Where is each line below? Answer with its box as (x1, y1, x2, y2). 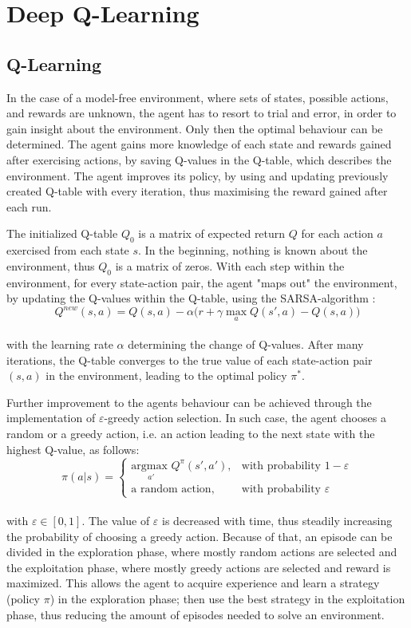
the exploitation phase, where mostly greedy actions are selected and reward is (6, 559, 391, 575)
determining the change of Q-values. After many (128, 336, 364, 353)
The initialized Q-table (6, 225, 118, 242)
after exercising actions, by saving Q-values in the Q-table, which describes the (6, 151, 392, 168)
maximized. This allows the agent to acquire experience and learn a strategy (6, 575, 380, 591)
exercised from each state (6, 242, 129, 259)
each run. (6, 198, 52, 215)
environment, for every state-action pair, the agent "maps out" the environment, (6, 274, 397, 290)
